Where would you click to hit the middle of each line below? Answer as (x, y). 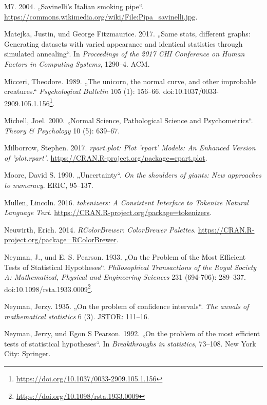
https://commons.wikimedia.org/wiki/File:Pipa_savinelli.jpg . (101, 16)
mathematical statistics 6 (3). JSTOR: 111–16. (77, 316)
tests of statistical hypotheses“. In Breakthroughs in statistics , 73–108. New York (130, 343)
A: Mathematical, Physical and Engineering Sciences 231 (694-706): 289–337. (125, 277)
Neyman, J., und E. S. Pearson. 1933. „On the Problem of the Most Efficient (125, 256)
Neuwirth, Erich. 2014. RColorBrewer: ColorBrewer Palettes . (100, 229)
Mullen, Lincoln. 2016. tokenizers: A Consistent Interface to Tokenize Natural (126, 202)
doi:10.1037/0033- (191, 91)
